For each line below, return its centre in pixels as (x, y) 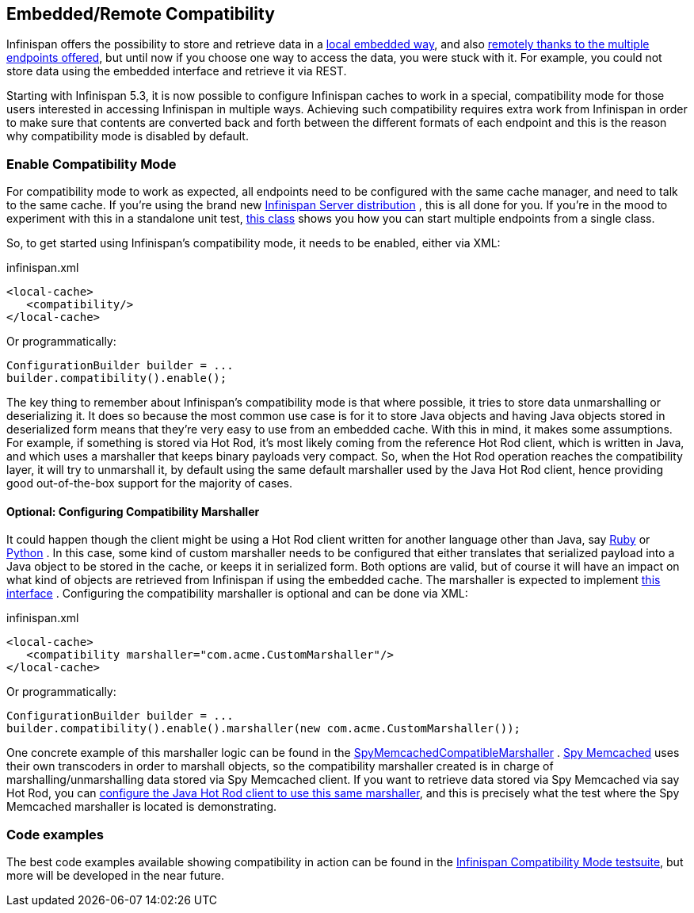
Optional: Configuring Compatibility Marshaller (133, 511)
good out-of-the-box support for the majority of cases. (150, 483)
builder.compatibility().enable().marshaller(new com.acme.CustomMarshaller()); (264, 729)
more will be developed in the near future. (116, 876)
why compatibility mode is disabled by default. (128, 136)
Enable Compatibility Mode (92, 164)
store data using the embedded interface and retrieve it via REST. (177, 71)
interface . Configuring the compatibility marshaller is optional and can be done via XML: (237, 594)
